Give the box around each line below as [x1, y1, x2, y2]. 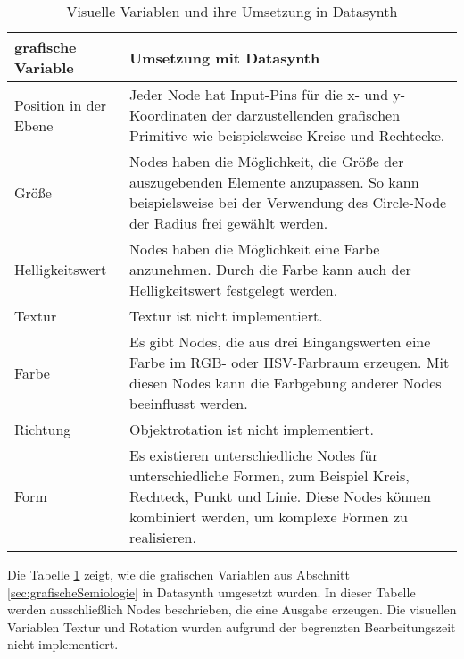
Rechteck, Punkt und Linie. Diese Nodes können [129, 486, 431, 506]
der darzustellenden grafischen [211, 104, 401, 125]
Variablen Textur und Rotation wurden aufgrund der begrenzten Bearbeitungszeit [7, 617, 456, 636]
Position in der [14, 94, 107, 115]
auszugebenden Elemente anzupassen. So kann [129, 171, 419, 192]
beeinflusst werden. [129, 393, 248, 413]
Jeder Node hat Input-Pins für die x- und [129, 84, 389, 104]
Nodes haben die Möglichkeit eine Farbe [129, 238, 380, 259]
